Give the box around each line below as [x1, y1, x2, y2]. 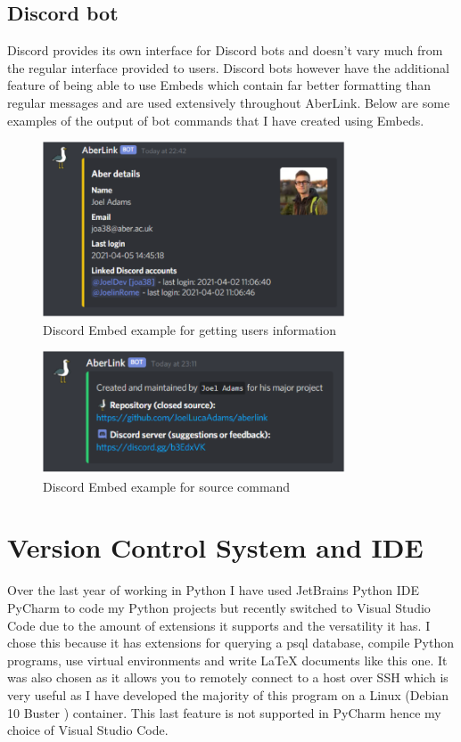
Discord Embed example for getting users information [43, 320, 337, 338]
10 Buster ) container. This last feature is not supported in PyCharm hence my [7, 703, 441, 722]
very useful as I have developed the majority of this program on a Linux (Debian [7, 685, 449, 704]
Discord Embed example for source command [43, 477, 291, 495]
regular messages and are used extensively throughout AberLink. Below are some [7, 93, 450, 111]
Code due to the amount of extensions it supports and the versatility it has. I [7, 616, 431, 634]
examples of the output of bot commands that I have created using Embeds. [7, 110, 424, 129]
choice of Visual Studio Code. [7, 721, 169, 739]
